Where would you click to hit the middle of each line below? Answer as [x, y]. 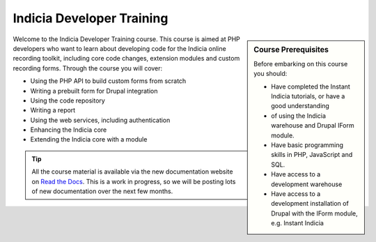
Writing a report [53, 110]
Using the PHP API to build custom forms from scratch [108, 81]
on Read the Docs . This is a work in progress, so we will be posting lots [134, 181]
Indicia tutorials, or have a [308, 96]
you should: [271, 74]
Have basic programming [307, 145]
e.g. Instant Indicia [297, 223]
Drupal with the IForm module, [314, 213]
